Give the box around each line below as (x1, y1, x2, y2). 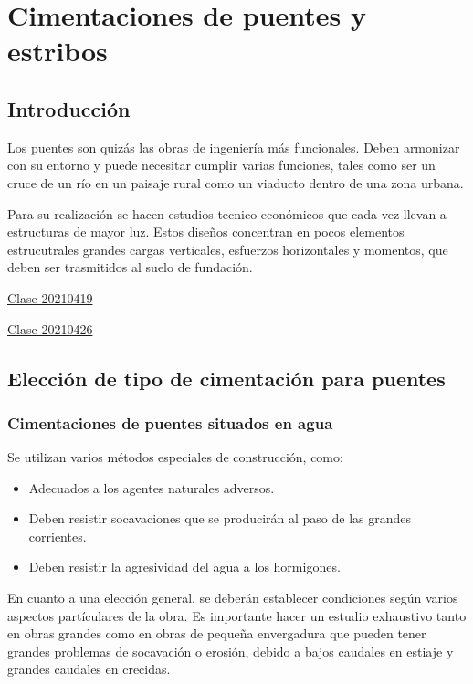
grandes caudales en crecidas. (7, 659, 171, 679)
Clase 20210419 (7, 288, 93, 307)
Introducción (7, 94, 131, 122)
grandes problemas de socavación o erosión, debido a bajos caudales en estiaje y (7, 641, 454, 660)
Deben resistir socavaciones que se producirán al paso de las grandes (28, 509, 412, 528)
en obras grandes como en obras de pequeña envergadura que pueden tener (7, 624, 426, 643)
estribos (7, 32, 108, 69)
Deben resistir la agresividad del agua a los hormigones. (28, 557, 341, 576)
